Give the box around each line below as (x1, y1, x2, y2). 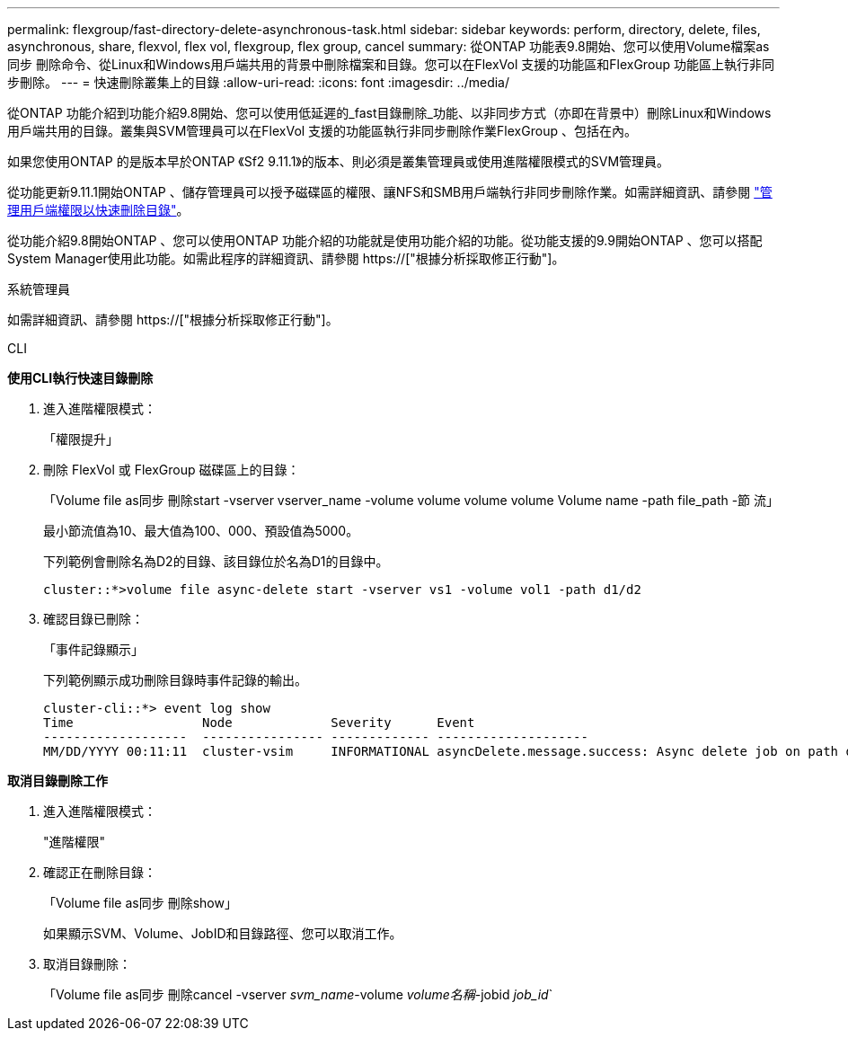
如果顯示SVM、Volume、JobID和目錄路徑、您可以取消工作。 (43, 926, 402, 941)
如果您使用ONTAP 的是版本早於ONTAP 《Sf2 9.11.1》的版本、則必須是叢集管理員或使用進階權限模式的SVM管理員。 (7, 154, 670, 169)
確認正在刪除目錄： (43, 865, 156, 880)
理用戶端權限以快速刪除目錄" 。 (7, 202, 190, 217)
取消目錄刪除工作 (7, 773, 108, 788)
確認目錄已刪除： (43, 611, 144, 626)
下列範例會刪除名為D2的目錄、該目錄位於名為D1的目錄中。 (43, 554, 389, 569)
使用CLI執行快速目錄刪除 (7, 370, 154, 386)
